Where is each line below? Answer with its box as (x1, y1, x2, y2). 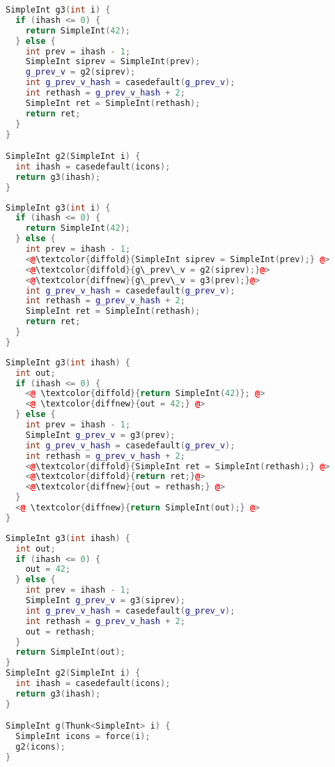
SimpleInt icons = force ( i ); (15, 731, 150, 742)
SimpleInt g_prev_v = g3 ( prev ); (25, 430, 176, 440)
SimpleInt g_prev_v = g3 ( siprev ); (25, 595, 185, 606)
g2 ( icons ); (15, 742, 65, 752)
